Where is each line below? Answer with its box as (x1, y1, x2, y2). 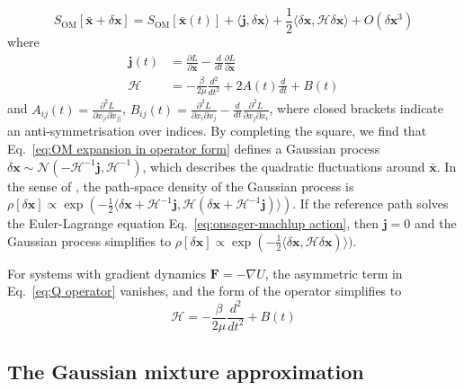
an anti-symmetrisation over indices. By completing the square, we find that (7, 121, 427, 140)
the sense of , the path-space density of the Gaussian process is (7, 176, 354, 195)
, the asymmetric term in (264, 263, 403, 282)
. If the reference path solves (292, 194, 449, 213)
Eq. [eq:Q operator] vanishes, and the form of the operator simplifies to (7, 281, 402, 300)
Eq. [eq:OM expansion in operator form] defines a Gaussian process (7, 139, 380, 158)
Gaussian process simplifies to (7, 231, 172, 250)
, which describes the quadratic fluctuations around (142, 156, 425, 175)
